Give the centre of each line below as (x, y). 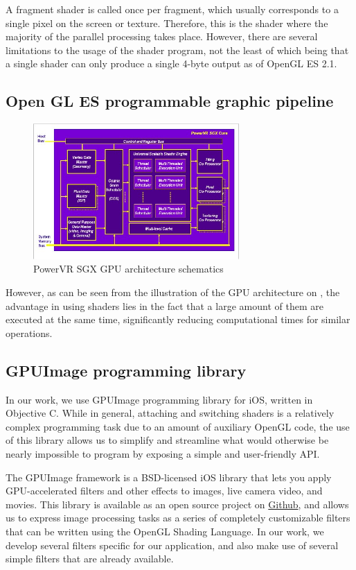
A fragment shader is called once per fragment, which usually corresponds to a (172, 9)
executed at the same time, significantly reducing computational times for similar (178, 319)
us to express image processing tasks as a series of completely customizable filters (178, 518)
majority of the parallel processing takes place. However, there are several (162, 36)
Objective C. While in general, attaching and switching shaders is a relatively (170, 413)
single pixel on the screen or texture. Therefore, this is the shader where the (167, 23)
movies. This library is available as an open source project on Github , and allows (177, 504)
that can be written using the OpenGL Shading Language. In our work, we (165, 531)
